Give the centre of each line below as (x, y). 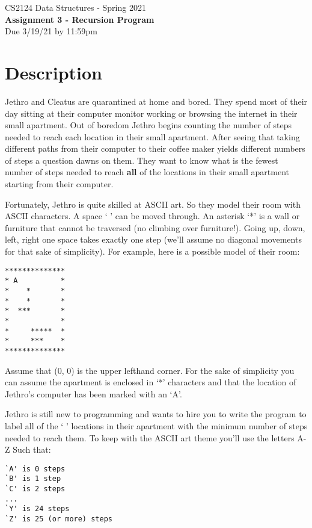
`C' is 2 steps (35, 489)
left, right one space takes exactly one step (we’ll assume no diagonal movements (153, 239)
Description (54, 72)
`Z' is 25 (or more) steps (59, 519)
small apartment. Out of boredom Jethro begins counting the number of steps (148, 125)
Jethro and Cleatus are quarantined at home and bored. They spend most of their (156, 101)
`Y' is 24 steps (37, 509)
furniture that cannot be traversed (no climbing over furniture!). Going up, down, (155, 227)
